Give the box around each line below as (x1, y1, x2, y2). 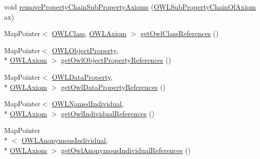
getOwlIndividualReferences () (61, 108, 155, 118)
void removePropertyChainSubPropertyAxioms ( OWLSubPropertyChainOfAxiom (4, 2, 256, 12)
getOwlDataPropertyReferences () (61, 81, 166, 92)
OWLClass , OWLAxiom (52, 28, 126, 39)
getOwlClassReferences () (140, 28, 219, 39)
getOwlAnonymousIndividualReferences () (61, 144, 191, 155)
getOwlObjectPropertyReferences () (61, 55, 171, 65)
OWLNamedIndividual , (52, 98, 124, 109)
